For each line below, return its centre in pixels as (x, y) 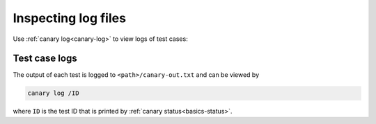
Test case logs (45, 59)
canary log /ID (53, 93)
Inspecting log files (70, 18)
